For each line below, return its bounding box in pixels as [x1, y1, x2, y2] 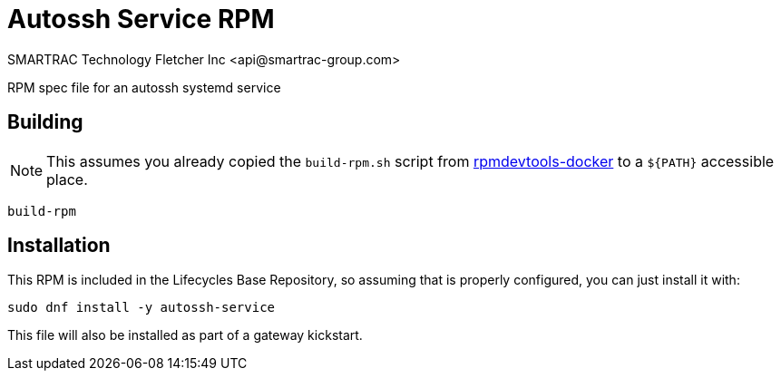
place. [46, 170, 88, 189]
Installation [7, 234, 111, 257]
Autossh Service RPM [7, 4, 275, 34]
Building [7, 111, 83, 134]
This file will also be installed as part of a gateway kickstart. [7, 327, 363, 344]
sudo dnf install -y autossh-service [7, 300, 276, 315]
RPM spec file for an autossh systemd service [7, 79, 281, 95]
